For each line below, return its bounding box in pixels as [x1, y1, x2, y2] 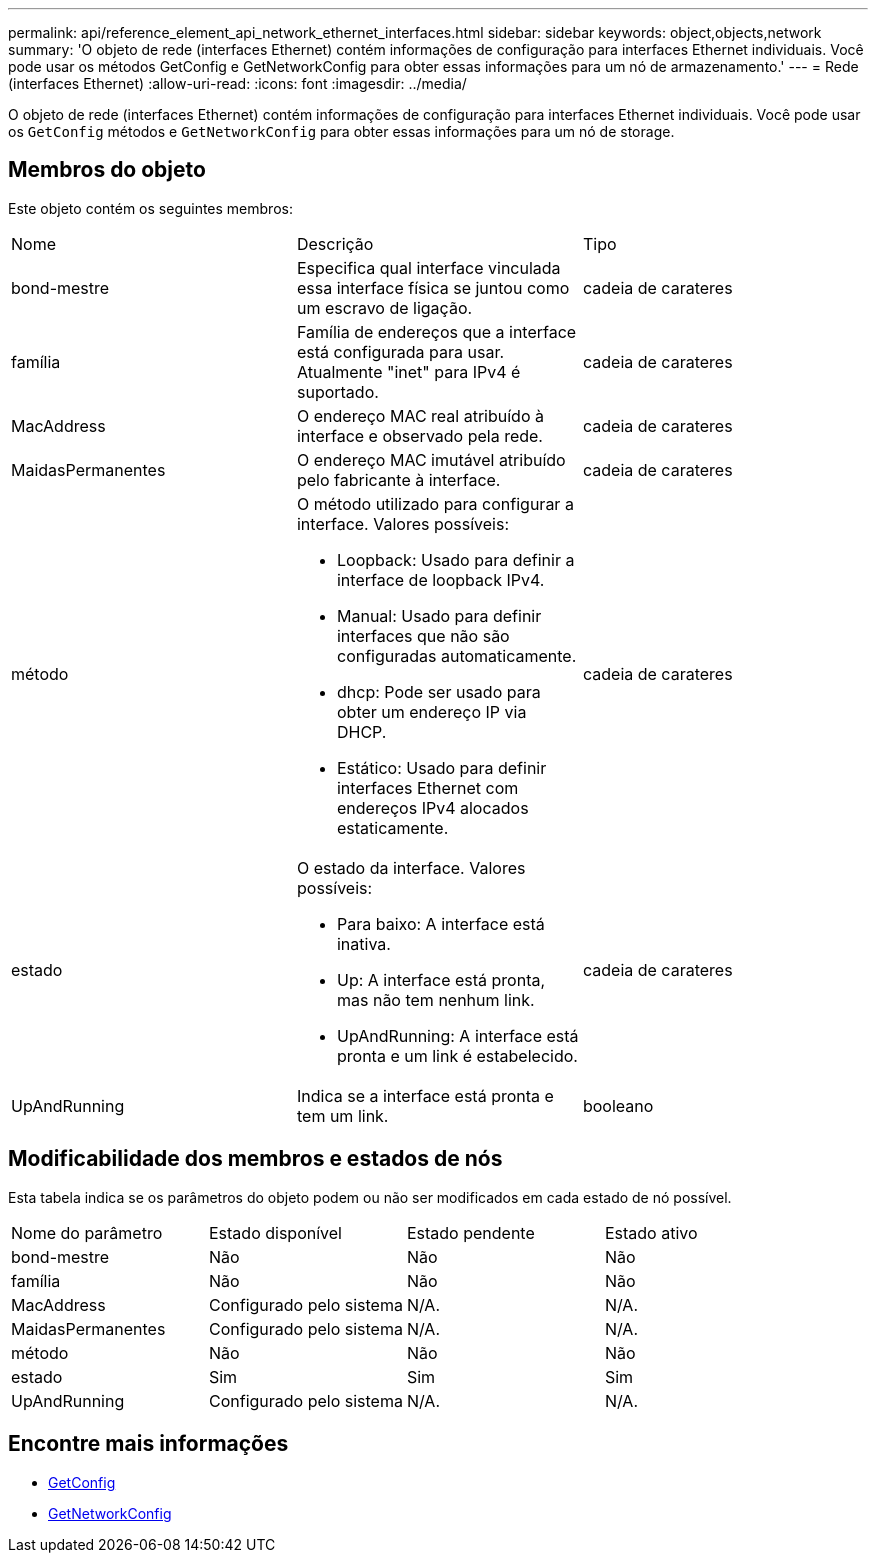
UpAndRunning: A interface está [336, 1025, 579, 1046]
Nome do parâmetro [11, 1222, 163, 1243]
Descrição [296, 233, 374, 254]
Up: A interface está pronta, [336, 969, 546, 990]
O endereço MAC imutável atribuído [296, 449, 566, 470]
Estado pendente [406, 1222, 535, 1243]
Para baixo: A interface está [336, 913, 545, 934]
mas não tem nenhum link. [336, 989, 535, 1010]
